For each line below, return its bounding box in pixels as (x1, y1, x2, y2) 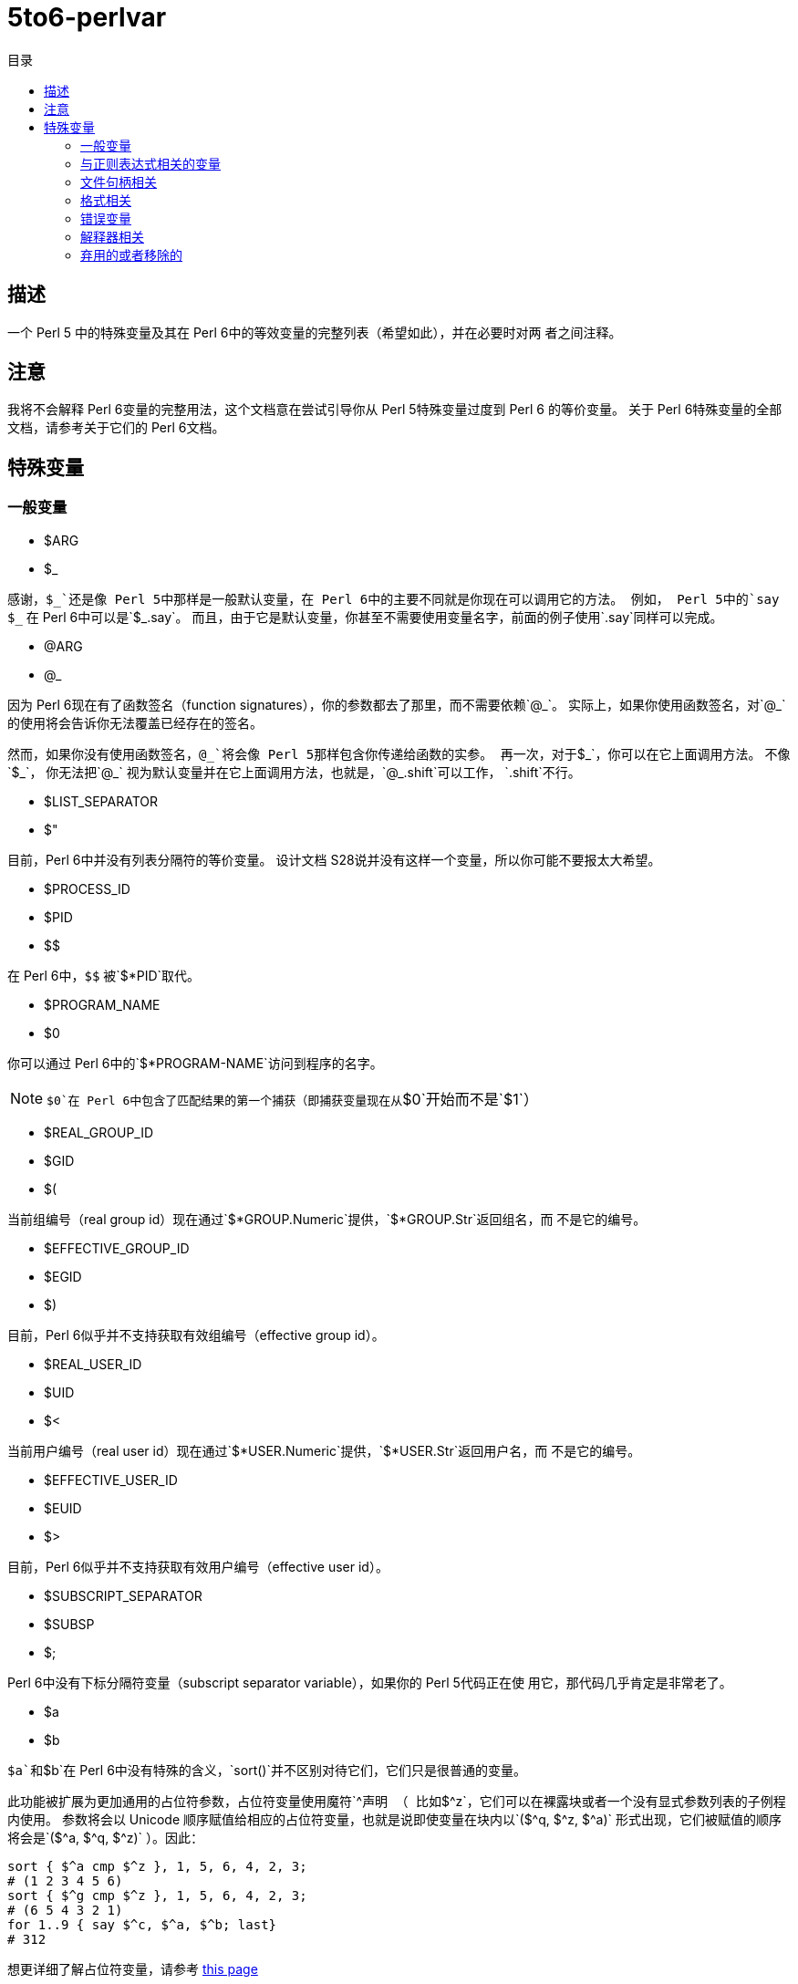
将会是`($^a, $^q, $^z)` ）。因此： (7, 1829, 204, 1845)
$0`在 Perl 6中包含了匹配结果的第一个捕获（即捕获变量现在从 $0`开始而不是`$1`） (47, 1089, 538, 1108)
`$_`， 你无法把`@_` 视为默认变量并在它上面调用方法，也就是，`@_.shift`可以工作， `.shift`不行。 (7, 763, 581, 780)
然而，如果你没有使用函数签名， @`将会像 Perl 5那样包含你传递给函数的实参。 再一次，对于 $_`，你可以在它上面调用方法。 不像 (7, 745, 791, 762)
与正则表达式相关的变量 (80, 155, 221, 171)
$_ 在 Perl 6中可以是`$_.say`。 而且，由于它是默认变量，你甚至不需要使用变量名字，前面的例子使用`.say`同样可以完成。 (7, 608, 723, 625)
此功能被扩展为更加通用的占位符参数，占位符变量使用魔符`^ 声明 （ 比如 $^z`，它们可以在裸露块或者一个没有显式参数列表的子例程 (7, 1792, 786, 1809)
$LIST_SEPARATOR (44, 793, 158, 809)
